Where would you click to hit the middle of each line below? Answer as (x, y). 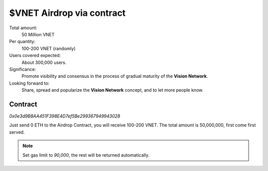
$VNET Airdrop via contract (67, 13)
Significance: (23, 69)
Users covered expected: (35, 56)
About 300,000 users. (44, 62)
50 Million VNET (38, 34)
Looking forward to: (29, 83)
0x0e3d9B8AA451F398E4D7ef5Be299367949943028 (65, 116)
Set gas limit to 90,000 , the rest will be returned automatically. (86, 155)
